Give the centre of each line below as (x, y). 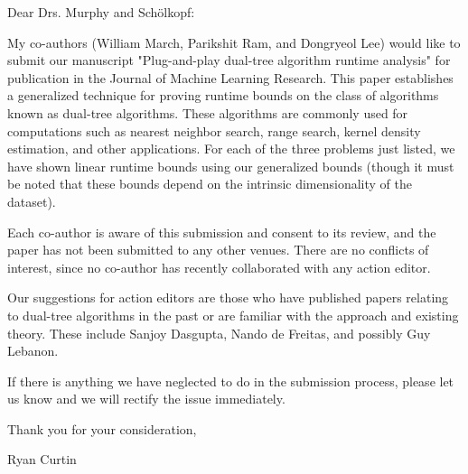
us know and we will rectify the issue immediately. (146, 399)
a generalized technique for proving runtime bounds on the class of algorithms (223, 95)
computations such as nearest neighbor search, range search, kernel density (214, 130)
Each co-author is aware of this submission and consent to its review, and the (222, 232)
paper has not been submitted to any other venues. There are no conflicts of (218, 250)
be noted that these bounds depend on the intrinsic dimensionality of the (210, 184)
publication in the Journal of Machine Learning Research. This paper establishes (230, 77)
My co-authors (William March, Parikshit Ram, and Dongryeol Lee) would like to (234, 42)
